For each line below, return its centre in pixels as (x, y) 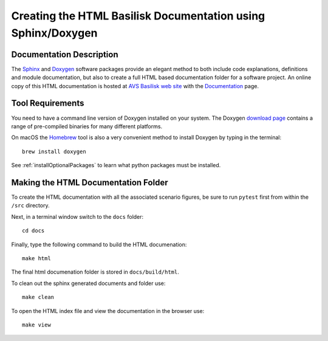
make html (36, 258)
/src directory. (30, 205)
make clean (38, 297)
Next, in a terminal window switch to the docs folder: (77, 216)
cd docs (33, 231)
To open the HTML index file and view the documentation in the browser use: (108, 311)
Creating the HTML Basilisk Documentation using (138, 16)
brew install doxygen (54, 151)
